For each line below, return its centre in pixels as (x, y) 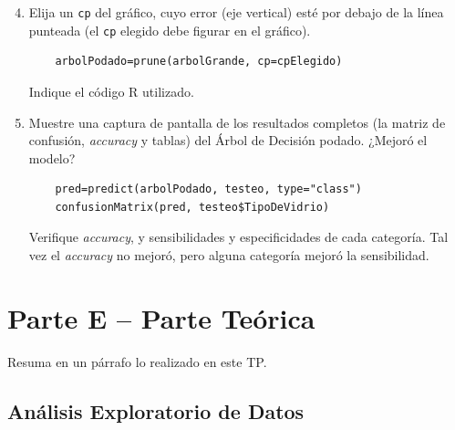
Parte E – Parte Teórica (161, 317)
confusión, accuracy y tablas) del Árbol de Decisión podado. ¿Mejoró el (228, 140)
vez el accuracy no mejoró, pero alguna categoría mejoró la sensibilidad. (229, 255)
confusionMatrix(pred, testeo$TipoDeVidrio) (192, 207)
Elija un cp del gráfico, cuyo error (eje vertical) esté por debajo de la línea (236, 12)
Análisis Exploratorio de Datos (156, 410)
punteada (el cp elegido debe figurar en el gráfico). (170, 30)
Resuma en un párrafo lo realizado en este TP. (137, 361)
